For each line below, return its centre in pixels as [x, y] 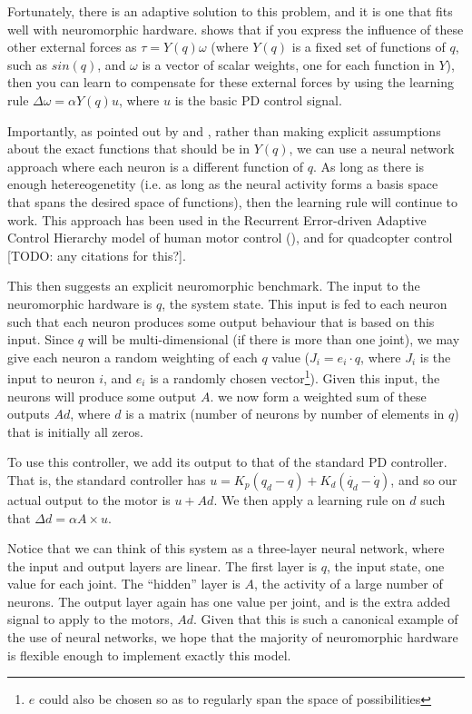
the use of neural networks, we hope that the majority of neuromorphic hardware [233, 637]
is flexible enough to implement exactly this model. [149, 654]
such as [28, 64]
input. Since [41, 339]
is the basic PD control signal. [258, 99]
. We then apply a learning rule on [310, 499]
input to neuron [51, 377]
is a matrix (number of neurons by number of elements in [285, 414]
